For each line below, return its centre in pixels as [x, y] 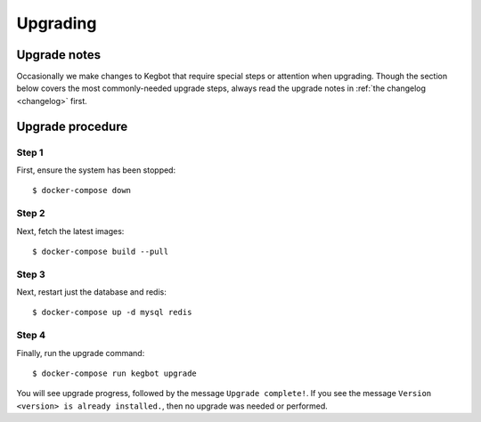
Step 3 [31, 274]
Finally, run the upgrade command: [81, 353]
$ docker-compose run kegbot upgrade [115, 373]
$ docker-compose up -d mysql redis [112, 312]
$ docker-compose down [82, 191]
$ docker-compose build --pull [101, 251]
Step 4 [31, 336]
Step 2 [31, 214]
